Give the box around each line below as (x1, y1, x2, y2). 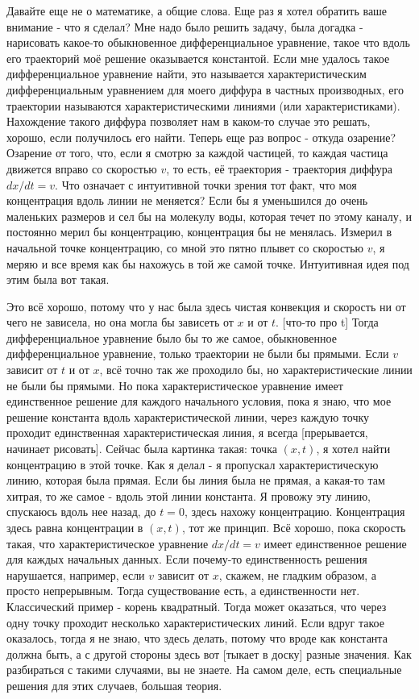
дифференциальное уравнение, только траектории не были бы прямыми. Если (6, 345, 389, 362)
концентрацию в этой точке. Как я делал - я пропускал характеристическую (6, 456, 379, 472)
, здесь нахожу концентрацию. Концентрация (184, 503, 405, 520)
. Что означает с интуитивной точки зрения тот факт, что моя (55, 176, 357, 193)
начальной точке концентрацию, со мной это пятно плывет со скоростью (6, 239, 364, 256)
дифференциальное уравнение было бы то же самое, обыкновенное (6, 329, 337, 346)
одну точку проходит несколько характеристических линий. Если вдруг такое (6, 614, 384, 630)
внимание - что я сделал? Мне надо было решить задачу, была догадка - (6, 18, 363, 35)
